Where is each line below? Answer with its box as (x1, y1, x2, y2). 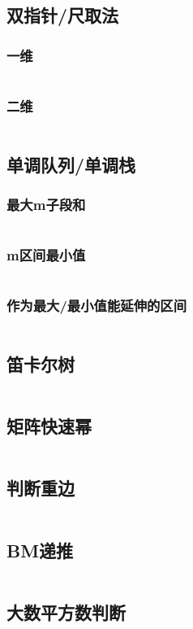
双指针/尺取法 (6, 2, 119, 28)
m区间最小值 (6, 245, 86, 265)
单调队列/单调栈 (6, 151, 136, 177)
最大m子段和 (6, 194, 86, 214)
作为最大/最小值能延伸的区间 (6, 295, 187, 316)
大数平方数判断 (6, 599, 126, 624)
